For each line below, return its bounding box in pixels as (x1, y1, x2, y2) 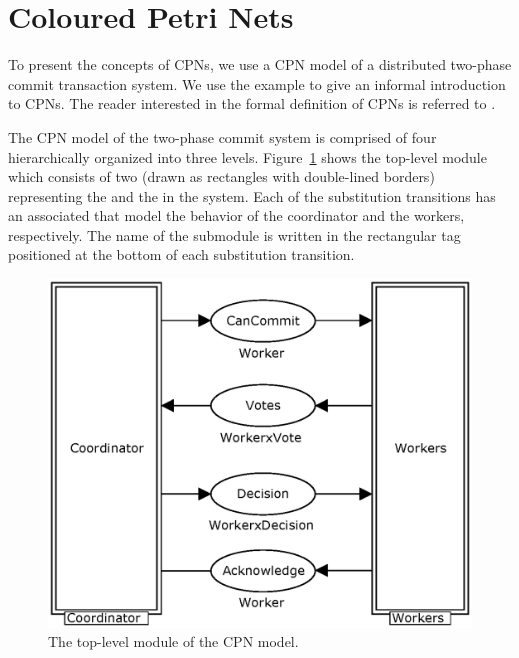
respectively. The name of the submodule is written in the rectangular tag (8, 224, 461, 245)
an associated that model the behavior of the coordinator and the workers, (8, 205, 465, 226)
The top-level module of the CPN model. (48, 631, 299, 652)
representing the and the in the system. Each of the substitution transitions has (8, 185, 496, 206)
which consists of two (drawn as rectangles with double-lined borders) (8, 166, 435, 187)
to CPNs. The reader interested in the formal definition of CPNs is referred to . (8, 93, 496, 114)
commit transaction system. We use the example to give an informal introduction (8, 73, 506, 94)
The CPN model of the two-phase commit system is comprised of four (8, 126, 437, 147)
